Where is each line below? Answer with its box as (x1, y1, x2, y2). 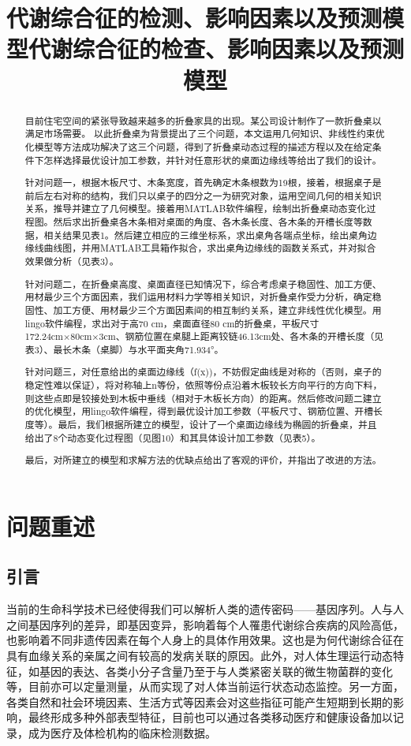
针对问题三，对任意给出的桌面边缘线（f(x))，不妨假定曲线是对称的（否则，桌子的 (24, 365, 382, 379)
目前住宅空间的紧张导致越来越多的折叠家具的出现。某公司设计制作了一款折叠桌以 (24, 114, 382, 127)
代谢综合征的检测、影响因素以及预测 (6, 2, 383, 34)
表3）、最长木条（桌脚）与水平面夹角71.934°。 (24, 342, 224, 356)
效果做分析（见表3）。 (24, 255, 119, 267)
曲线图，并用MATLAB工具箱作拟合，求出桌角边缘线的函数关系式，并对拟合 (43, 241, 376, 255)
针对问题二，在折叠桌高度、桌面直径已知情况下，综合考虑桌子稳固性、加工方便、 (24, 277, 382, 290)
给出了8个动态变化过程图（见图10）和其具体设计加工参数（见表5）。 (24, 431, 321, 444)
